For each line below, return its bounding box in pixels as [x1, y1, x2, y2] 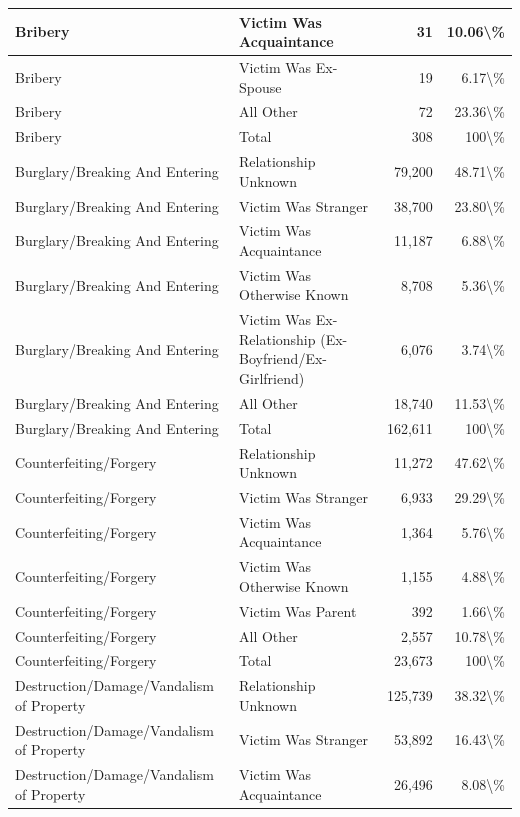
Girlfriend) [239, 368, 305, 388]
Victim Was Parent [239, 600, 357, 621]
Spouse [239, 76, 282, 97]
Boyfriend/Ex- [239, 348, 327, 369]
